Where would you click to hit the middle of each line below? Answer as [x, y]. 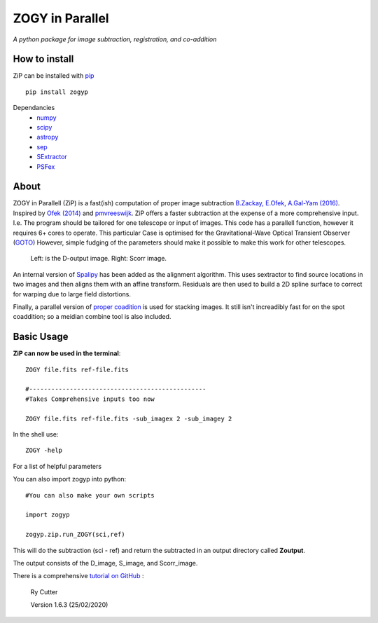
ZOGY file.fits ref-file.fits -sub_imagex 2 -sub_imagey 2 [129, 418]
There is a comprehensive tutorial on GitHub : [78, 576]
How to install [43, 59]
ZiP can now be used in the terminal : [67, 353]
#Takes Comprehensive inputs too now [90, 399]
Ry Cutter [44, 591]
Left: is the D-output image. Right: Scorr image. [99, 259]
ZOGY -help [44, 451]
